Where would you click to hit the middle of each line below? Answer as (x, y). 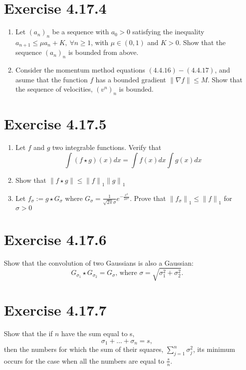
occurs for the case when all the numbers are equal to (84, 360)
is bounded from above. (103, 52)
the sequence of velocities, (54, 89)
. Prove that (148, 198)
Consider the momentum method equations (80, 70)
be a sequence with (80, 32)
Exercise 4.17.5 (55, 124)
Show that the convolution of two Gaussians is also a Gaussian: (99, 262)
